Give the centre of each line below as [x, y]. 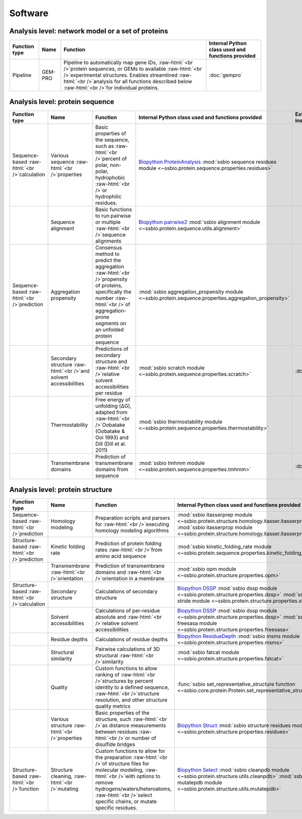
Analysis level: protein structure [61, 490]
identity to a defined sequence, [132, 687]
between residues [117, 732]
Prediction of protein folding [129, 543]
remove [104, 783]
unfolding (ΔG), [114, 406]
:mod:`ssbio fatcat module [208, 652]
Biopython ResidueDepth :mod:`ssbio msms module [238, 636]
